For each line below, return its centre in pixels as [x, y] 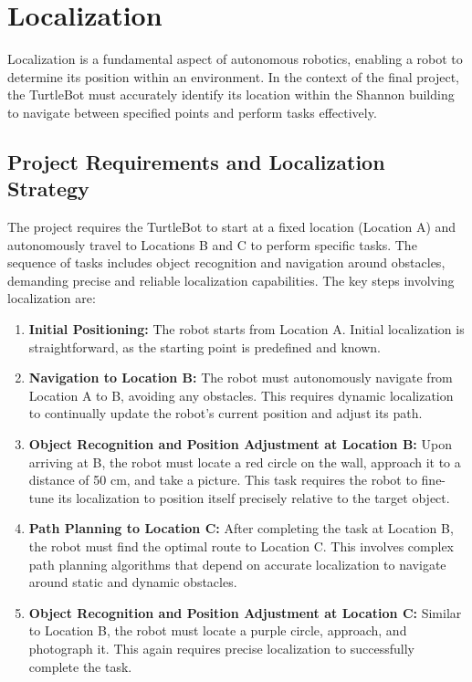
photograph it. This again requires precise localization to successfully [221, 648]
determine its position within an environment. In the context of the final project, [233, 76]
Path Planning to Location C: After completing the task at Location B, [241, 528]
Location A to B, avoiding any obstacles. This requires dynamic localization [241, 395]
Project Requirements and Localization [196, 161]
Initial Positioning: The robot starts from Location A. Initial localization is [246, 329]
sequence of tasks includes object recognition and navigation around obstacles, [226, 262]
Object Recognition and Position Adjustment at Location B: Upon [240, 444]
